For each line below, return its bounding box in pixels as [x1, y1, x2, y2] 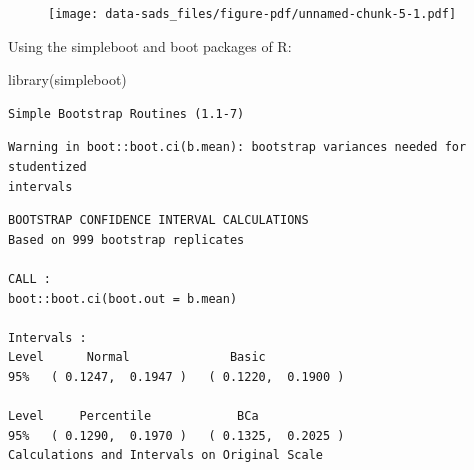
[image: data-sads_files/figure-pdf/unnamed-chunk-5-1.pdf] [48, 7, 457, 21]
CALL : [8, 272, 51, 286]
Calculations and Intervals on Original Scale [8, 448, 323, 463]
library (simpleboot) [8, 69, 127, 90]
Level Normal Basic [8, 350, 266, 365]
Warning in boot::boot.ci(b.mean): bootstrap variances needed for [8, 140, 467, 155]
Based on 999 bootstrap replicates [8, 232, 245, 247]
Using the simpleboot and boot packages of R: [8, 35, 292, 56]
